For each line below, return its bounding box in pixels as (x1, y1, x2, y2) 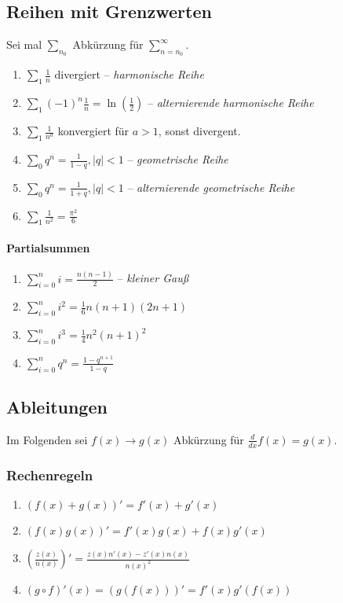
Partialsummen (6, 240, 90, 256)
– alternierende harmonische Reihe (148, 94, 314, 111)
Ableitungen (6, 395, 108, 419)
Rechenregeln (6, 465, 93, 484)
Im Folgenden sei (6, 431, 88, 447)
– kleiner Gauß (117, 270, 189, 286)
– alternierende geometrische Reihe (127, 178, 295, 195)
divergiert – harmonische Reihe (54, 66, 204, 83)
